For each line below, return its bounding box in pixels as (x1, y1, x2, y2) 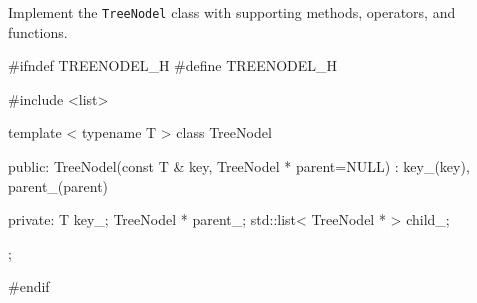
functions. (8, 21, 68, 42)
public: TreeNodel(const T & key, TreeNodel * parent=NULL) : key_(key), (8, 156, 470, 177)
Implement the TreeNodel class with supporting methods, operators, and (8, 2, 456, 22)
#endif (8, 276, 50, 297)
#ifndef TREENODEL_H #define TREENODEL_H (8, 55, 338, 76)
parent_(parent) (8, 175, 109, 196)
